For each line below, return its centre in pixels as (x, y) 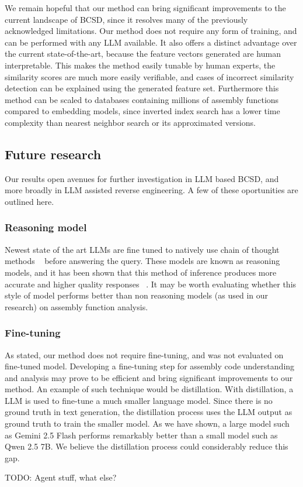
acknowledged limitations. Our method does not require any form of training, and (151, 31)
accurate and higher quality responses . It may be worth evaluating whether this (151, 284)
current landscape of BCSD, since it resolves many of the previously (126, 19)
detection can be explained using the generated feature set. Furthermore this (142, 88)
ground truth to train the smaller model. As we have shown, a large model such (147, 423)
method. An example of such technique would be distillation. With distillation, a (149, 389)
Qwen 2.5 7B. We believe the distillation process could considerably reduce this (147, 446)
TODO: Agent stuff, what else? (61, 477)
